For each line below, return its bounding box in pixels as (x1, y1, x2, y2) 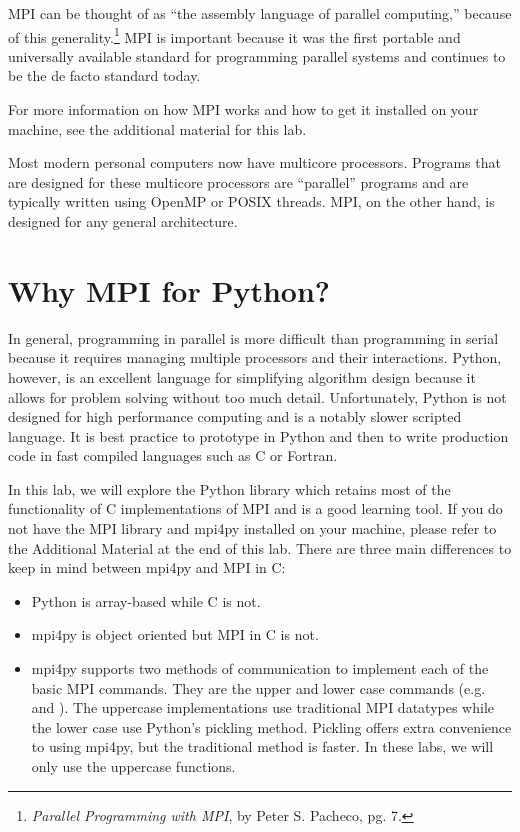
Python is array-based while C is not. (31, 590, 261, 611)
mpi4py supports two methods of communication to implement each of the (31, 658, 489, 679)
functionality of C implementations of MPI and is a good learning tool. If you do (8, 498, 503, 519)
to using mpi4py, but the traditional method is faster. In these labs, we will (31, 736, 494, 757)
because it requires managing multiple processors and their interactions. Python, (8, 347, 502, 368)
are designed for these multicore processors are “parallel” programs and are (8, 171, 469, 192)
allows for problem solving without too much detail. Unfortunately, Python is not (8, 386, 507, 407)
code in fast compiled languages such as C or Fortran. (8, 445, 338, 466)
